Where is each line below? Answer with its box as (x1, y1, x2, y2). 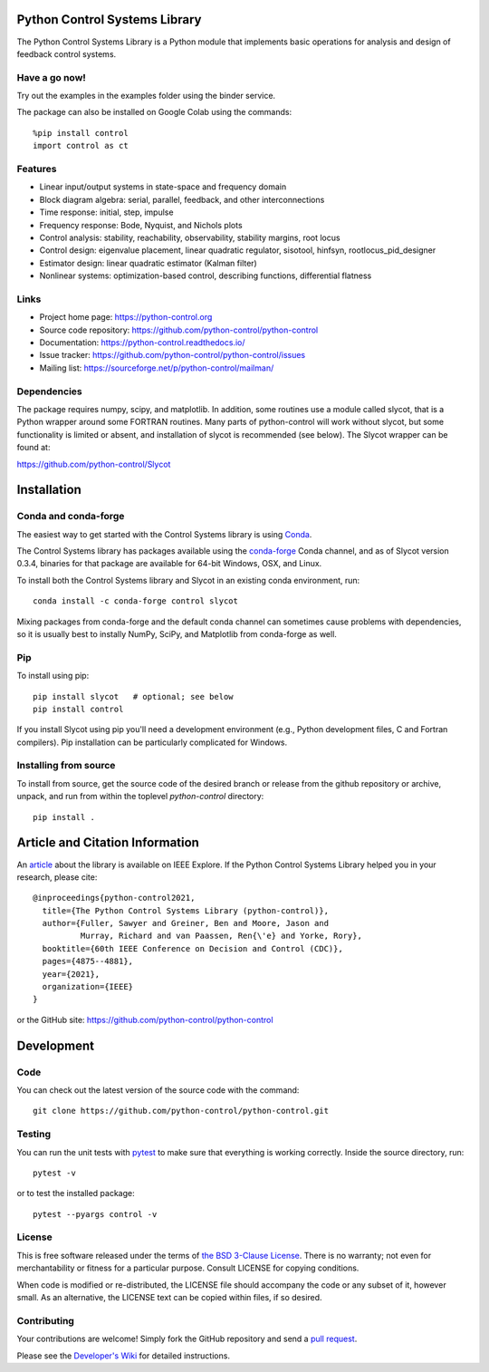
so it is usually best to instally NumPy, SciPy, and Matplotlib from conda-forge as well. (16, 629, 337, 639)
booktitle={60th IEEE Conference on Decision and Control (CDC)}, (42, 943, 343, 953)
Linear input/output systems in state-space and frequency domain (39, 181, 287, 192)
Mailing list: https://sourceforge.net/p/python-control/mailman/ (39, 362, 274, 373)
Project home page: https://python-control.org (39, 312, 213, 323)
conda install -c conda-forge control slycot (33, 596, 239, 606)
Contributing (16, 1314, 74, 1327)
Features (16, 162, 57, 175)
